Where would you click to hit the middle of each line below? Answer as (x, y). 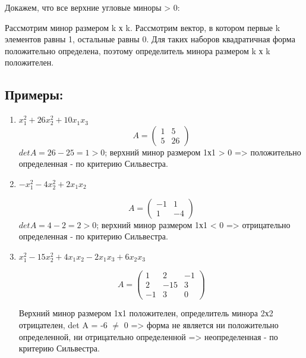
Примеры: (34, 94)
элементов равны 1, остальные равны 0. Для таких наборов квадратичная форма (150, 39)
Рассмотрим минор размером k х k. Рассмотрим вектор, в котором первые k (143, 27)
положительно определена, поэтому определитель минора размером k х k (138, 50)
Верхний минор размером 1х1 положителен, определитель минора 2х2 (146, 313)
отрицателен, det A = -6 (63, 325)
